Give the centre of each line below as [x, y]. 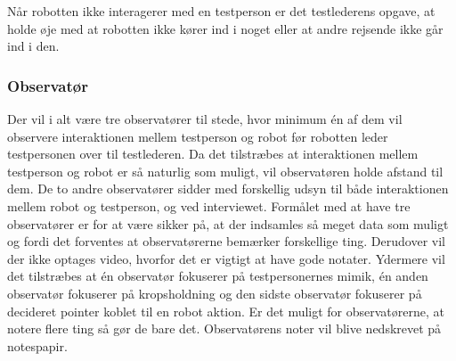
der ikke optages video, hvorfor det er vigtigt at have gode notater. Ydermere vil [226, 258]
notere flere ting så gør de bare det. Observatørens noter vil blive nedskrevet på [224, 328]
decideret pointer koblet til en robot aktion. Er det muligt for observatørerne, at [226, 311]
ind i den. [33, 46]
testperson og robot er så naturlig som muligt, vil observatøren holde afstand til [225, 171]
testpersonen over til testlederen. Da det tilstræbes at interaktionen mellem [213, 154]
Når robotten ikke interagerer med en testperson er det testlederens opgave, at [221, 11]
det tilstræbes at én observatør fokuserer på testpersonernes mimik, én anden [218, 276]
